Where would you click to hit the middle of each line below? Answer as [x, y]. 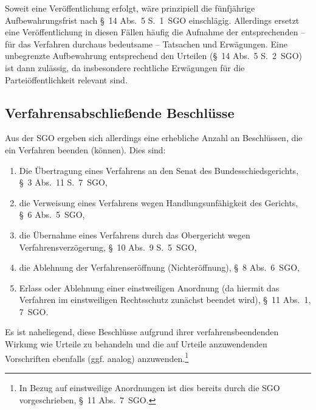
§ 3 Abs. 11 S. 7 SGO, [63, 182]
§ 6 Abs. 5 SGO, [52, 214]
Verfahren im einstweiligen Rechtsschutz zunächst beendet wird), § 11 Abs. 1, [165, 300]
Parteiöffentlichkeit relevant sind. [66, 79]
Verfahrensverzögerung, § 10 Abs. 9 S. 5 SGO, [108, 247]
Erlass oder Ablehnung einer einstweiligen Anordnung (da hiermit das [149, 287]
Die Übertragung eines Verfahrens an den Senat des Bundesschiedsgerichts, [159, 170]
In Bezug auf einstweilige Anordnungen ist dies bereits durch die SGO [149, 387]
